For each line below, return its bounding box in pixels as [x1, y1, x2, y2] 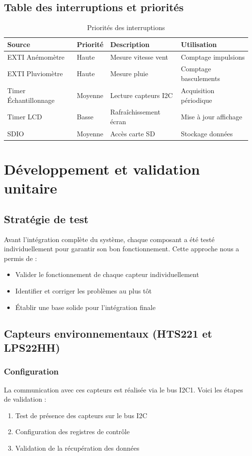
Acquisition [181, 85, 215, 95]
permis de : [4, 253, 37, 263]
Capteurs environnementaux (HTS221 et [4, 326, 212, 341]
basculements [181, 73, 220, 83]
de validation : [4, 394, 47, 404]
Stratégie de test [4, 211, 89, 226]
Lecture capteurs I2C [110, 90, 173, 100]
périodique [181, 95, 212, 105]
